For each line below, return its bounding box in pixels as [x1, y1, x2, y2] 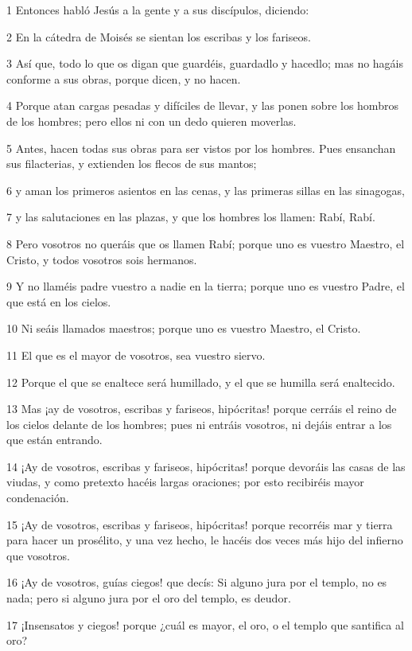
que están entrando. [6, 431, 103, 448]
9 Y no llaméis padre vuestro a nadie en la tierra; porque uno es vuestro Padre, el [6, 278, 405, 294]
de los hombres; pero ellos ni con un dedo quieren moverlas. [6, 112, 297, 129]
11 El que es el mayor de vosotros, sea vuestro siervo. [6, 346, 266, 363]
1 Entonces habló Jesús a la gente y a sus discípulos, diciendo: [6, 2, 309, 18]
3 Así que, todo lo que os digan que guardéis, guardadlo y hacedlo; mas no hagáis [6, 55, 404, 72]
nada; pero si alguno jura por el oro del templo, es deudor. [6, 590, 291, 606]
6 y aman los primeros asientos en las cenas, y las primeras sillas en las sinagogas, [6, 181, 405, 198]
